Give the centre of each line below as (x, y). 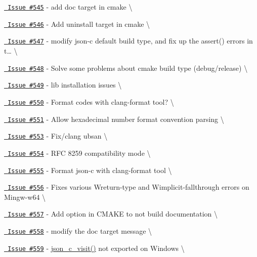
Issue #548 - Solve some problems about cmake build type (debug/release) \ (128, 68)
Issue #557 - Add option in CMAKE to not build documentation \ (113, 214)
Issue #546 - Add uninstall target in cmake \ (79, 24)
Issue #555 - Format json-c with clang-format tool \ (90, 170)
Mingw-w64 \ (25, 197)
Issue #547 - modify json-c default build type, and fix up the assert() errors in (130, 41)
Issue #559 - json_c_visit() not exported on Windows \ (96, 248)
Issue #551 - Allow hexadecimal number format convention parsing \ (116, 119)
